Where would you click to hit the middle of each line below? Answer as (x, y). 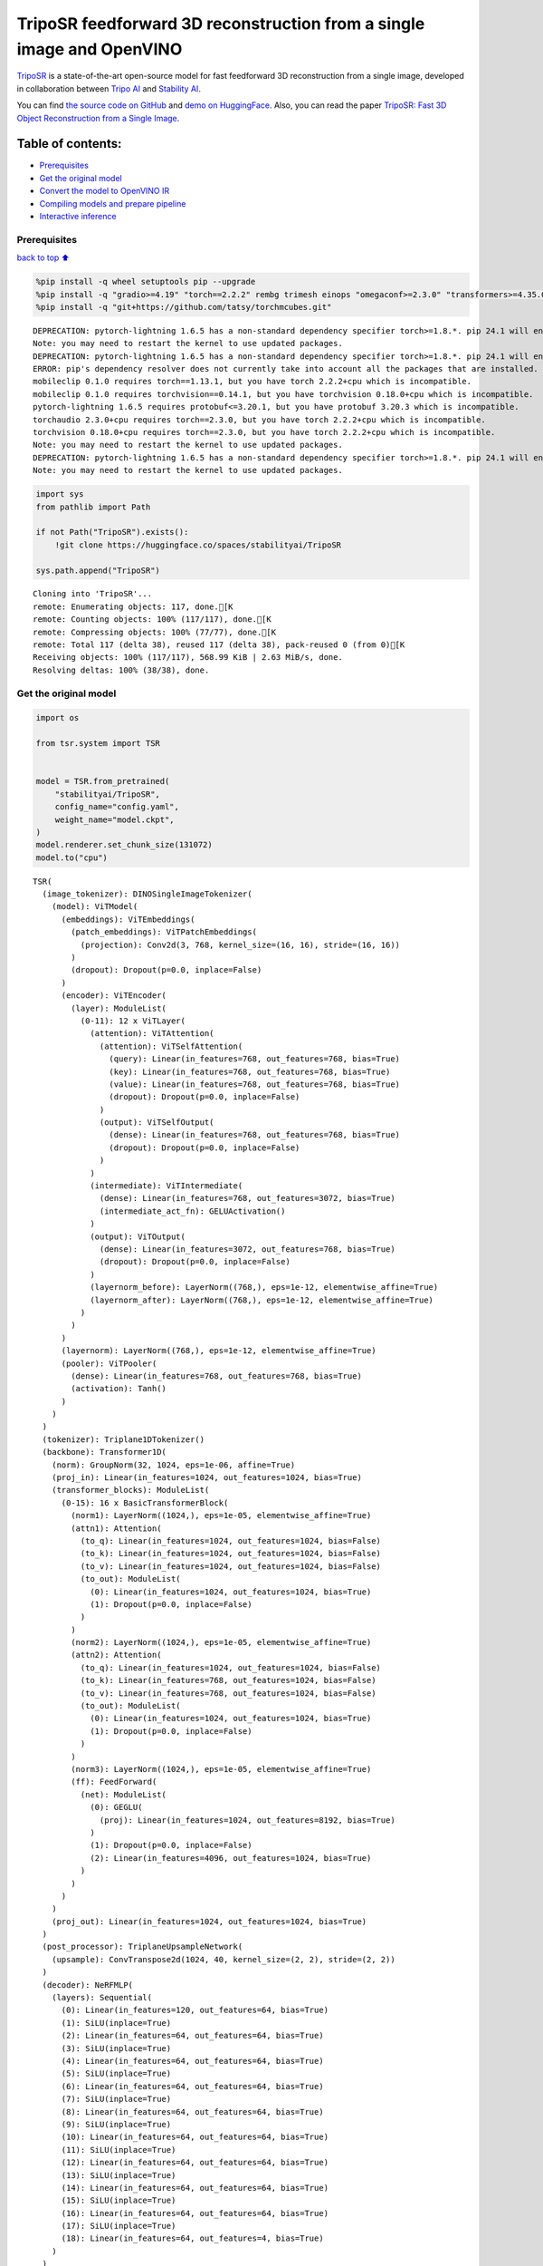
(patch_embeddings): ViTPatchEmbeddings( (164, 932)
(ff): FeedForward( (114, 1782)
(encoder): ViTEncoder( (114, 996)
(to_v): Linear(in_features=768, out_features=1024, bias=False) (228, 1693)
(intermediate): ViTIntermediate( (167, 1186)
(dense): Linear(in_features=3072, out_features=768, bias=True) (248, 1249)
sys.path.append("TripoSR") (98, 570)
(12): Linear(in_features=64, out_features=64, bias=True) (195, 2163)
